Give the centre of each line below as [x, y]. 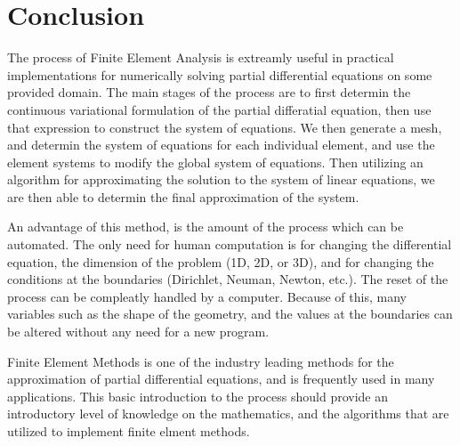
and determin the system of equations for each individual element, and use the [221, 145]
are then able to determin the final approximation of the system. [183, 196]
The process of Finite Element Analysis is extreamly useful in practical [201, 57]
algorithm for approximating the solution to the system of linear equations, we [221, 179]
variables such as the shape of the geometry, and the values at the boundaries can [230, 314]
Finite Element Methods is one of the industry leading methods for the [201, 361]
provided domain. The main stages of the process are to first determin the [209, 92]
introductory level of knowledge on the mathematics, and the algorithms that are [228, 414]
